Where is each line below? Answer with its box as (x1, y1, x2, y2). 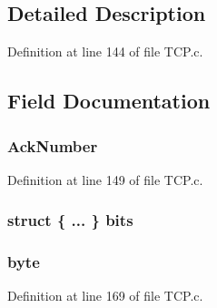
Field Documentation (7, 87, 211, 115)
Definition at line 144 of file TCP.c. (7, 42, 203, 61)
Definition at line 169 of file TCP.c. (7, 286, 203, 305)
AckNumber (7, 134, 98, 157)
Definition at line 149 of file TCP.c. (7, 169, 203, 189)
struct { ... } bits (7, 209, 133, 231)
